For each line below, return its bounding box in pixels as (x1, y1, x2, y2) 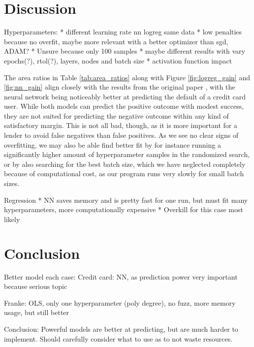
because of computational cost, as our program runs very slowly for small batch (4, 168, 244, 179)
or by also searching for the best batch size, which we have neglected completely (4, 158, 246, 169)
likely (4, 214, 20, 224)
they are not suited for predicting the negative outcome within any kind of (4, 110, 229, 121)
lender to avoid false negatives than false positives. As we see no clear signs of (4, 130, 239, 140)
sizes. (4, 178, 20, 189)
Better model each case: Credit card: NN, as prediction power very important (4, 271, 238, 282)
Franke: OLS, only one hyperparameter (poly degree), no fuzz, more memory (4, 297, 236, 308)
